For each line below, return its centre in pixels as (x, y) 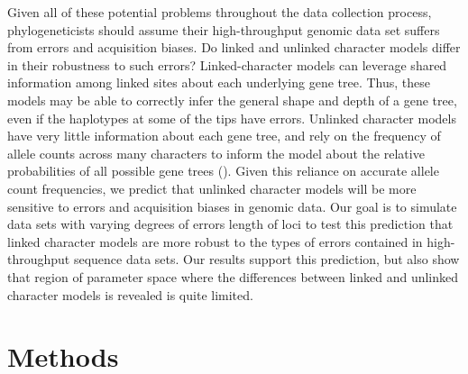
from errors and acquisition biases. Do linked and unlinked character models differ (234, 47)
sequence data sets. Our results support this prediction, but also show (266, 259)
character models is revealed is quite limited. (130, 294)
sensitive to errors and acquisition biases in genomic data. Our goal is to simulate (232, 206)
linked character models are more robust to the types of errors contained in (215, 241)
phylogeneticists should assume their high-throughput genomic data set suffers (224, 29)
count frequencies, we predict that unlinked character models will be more (212, 188)
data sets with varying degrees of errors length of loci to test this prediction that (230, 224)
